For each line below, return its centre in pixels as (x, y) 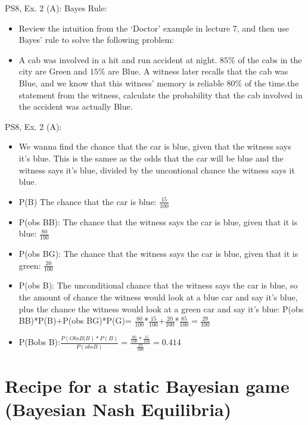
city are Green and (53, 71)
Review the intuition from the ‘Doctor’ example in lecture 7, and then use (154, 28)
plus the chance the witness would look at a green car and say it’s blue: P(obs (161, 308)
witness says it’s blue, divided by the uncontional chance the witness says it (157, 170)
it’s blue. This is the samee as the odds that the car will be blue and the (151, 158)
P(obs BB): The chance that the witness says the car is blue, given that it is (158, 221)
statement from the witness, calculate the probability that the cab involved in (161, 94)
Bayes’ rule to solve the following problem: (96, 40)
